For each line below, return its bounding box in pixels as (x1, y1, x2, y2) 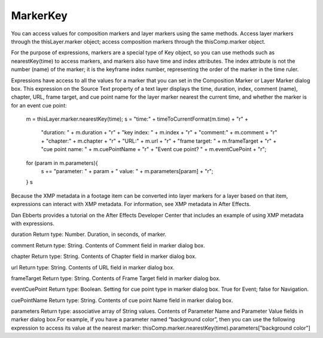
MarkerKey (11, 9, 68, 22)
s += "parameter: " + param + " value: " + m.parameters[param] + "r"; (41, 168, 214, 175)
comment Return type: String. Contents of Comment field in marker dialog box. (11, 242, 206, 249)
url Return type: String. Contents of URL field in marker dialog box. (11, 263, 175, 271)
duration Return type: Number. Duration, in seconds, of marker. (11, 231, 167, 238)
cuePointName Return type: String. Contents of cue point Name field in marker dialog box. (11, 296, 233, 304)
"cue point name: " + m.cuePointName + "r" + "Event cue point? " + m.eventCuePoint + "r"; (41, 146, 267, 153)
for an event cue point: (11, 102, 67, 109)
